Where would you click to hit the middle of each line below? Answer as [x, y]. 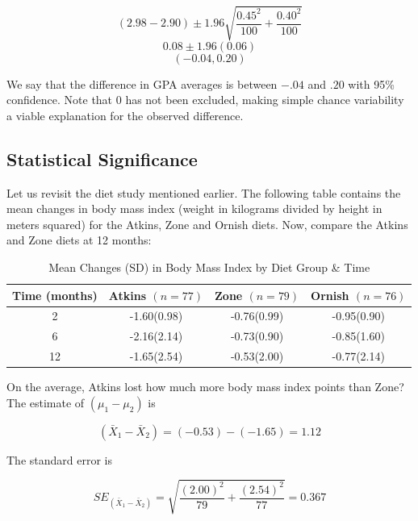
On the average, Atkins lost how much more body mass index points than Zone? [205, 387]
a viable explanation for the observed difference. [125, 115]
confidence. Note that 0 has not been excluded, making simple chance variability [205, 100]
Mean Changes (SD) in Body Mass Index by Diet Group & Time [209, 267]
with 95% [371, 83]
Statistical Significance [102, 158]
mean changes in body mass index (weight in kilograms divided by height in [194, 208]
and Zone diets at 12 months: [79, 240]
